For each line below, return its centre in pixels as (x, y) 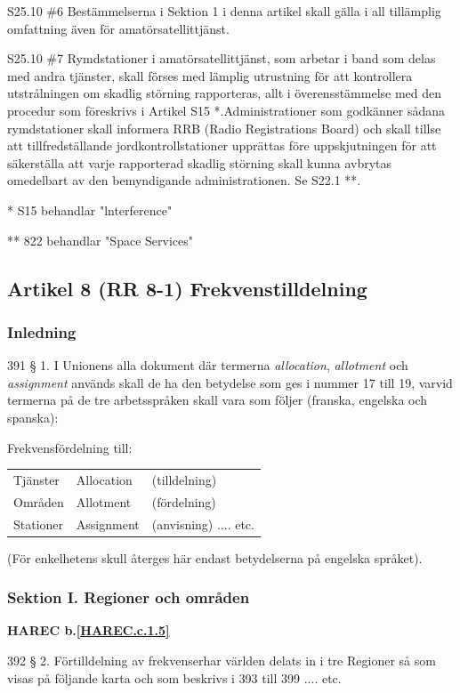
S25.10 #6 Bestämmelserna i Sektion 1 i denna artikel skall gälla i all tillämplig (224, 11)
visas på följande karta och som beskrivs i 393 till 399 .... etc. (174, 677)
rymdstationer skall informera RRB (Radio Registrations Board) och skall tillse (224, 128)
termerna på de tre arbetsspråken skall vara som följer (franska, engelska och (218, 400)
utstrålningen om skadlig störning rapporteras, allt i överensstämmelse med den (225, 93)
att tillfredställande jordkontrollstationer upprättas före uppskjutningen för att (222, 145)
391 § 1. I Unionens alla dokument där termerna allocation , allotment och (208, 365)
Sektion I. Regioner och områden (129, 597)
